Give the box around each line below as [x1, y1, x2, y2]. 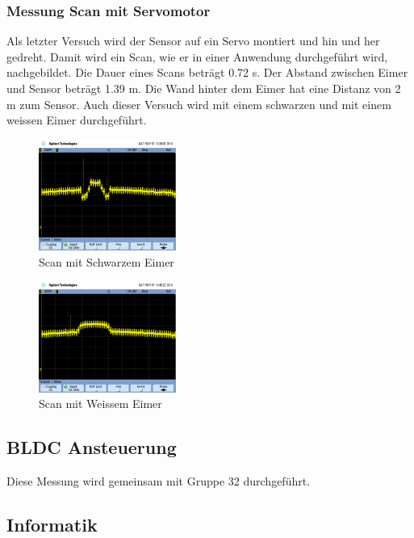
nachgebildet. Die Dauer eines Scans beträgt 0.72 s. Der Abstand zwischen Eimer [6, 64, 408, 81]
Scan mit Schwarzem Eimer [39, 253, 174, 270]
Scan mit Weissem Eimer [39, 395, 162, 412]
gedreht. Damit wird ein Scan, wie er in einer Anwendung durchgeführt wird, [6, 48, 388, 65]
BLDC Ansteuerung [6, 435, 177, 460]
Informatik [6, 511, 98, 536]
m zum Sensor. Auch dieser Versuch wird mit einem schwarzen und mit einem [6, 95, 391, 112]
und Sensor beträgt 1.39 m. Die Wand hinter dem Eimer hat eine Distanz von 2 [6, 80, 401, 96]
